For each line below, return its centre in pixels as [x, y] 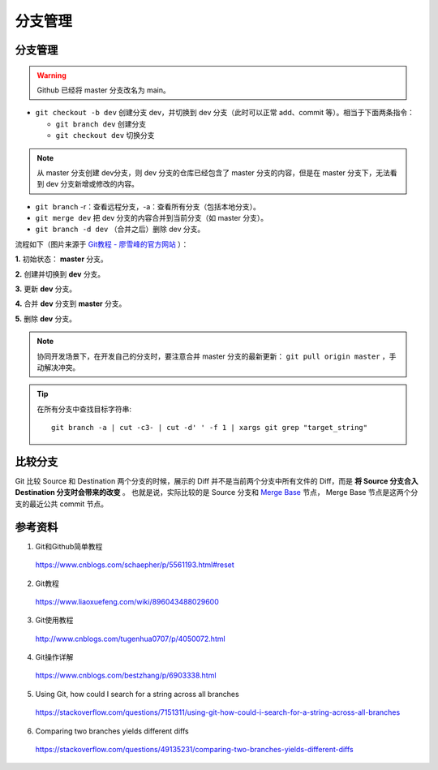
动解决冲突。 [58, 367]
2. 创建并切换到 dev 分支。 [60, 274]
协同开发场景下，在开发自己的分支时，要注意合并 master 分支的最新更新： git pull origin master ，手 [217, 356]
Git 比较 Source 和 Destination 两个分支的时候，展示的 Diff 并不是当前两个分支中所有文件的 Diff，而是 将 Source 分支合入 [217, 481]
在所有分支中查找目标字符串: [84, 409]
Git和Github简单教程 [69, 546]
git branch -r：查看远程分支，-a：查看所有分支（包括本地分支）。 [148, 206]
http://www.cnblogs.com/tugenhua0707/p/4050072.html [131, 639]
